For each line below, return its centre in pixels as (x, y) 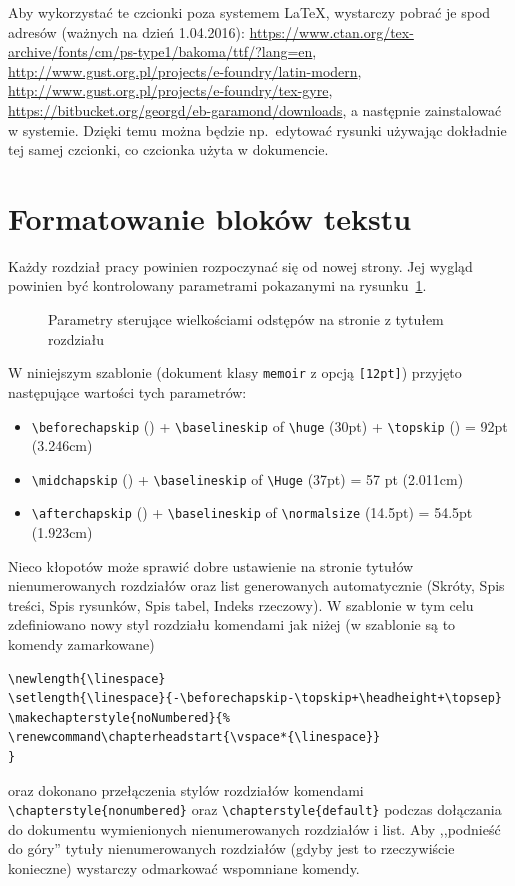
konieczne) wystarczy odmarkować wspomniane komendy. (184, 868)
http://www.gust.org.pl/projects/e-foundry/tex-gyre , (170, 90)
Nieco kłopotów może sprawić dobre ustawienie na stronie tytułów (211, 565)
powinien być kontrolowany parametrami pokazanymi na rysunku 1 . (217, 285)
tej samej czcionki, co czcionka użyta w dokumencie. (168, 149)
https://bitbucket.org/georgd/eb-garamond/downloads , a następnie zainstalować (255, 109)
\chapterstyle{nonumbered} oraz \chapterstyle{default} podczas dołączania (255, 809)
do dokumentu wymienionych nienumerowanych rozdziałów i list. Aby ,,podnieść (254, 828)
